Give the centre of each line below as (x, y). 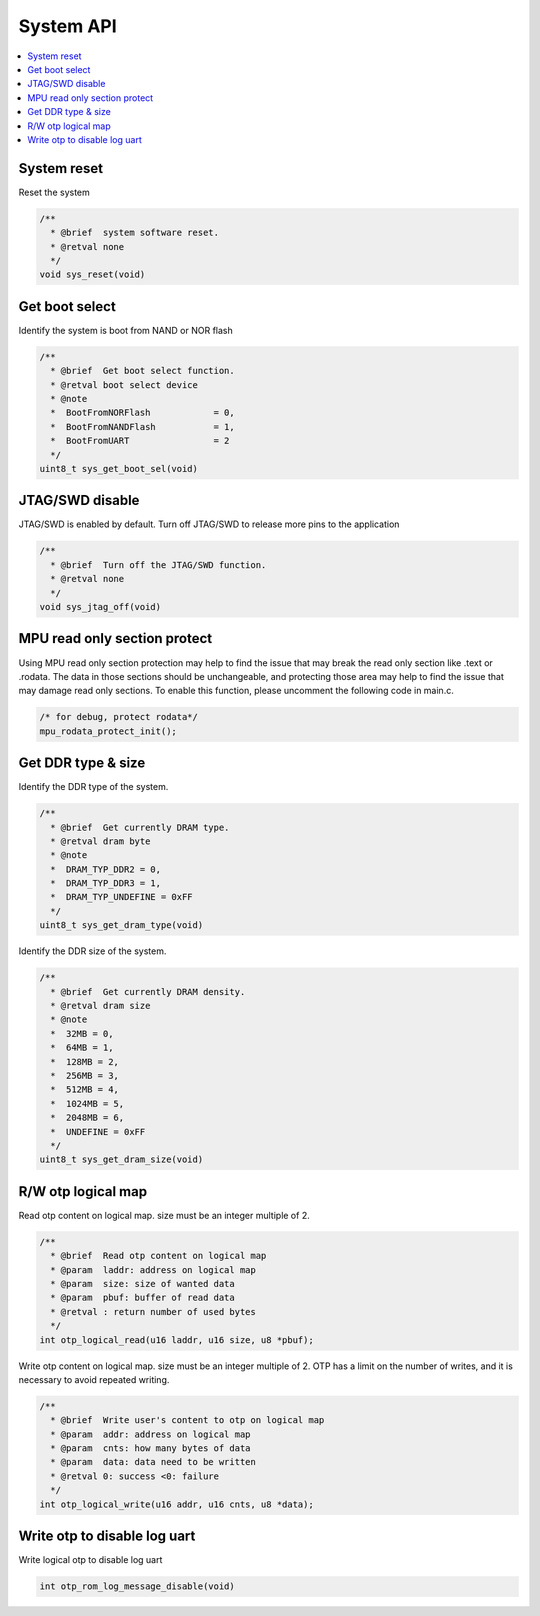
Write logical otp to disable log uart (90, 1560)
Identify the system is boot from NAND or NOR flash (126, 330)
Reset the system (54, 192)
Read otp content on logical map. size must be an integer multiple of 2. (164, 1215)
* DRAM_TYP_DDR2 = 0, (106, 869)
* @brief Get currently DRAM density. (148, 991)
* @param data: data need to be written (153, 1462)
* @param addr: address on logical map (150, 1434)
